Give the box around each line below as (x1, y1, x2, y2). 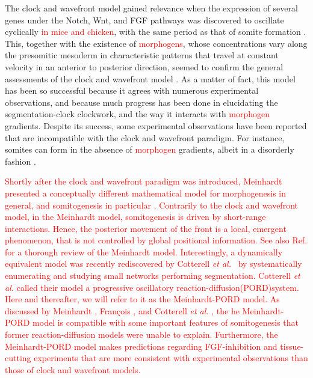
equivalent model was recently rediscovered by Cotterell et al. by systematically (5, 257, 302, 270)
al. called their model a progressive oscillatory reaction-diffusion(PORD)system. (5, 281, 299, 293)
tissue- (280, 340, 304, 352)
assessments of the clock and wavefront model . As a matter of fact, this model (5, 72, 296, 85)
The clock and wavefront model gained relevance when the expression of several (5, 2, 298, 14)
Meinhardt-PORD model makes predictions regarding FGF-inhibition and (5, 340, 277, 352)
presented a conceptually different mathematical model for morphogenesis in (5, 186, 287, 199)
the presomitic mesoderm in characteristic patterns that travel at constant (5, 49, 279, 61)
